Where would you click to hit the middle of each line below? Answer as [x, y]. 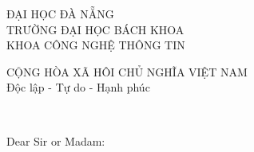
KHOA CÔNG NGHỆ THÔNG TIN [96, 45]
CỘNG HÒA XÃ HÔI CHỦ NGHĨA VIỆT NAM [127, 71]
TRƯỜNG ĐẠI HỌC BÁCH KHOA [95, 29]
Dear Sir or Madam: [56, 140]
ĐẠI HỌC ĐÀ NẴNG [60, 14]
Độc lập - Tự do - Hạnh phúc [78, 87]
